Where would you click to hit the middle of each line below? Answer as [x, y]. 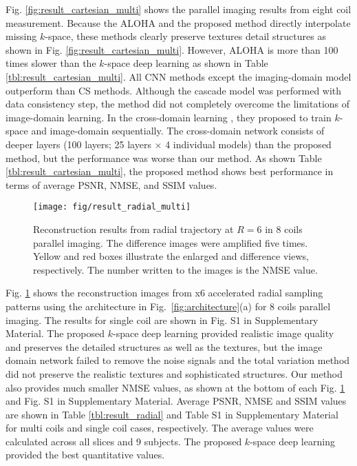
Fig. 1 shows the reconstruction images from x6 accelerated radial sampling [164, 293]
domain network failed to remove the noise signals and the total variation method [178, 360]
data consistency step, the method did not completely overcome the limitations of [178, 104]
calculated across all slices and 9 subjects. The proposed [124, 441]
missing [21, 36]
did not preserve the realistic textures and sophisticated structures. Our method [174, 373]
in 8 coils [284, 229]
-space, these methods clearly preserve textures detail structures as [185, 36]
